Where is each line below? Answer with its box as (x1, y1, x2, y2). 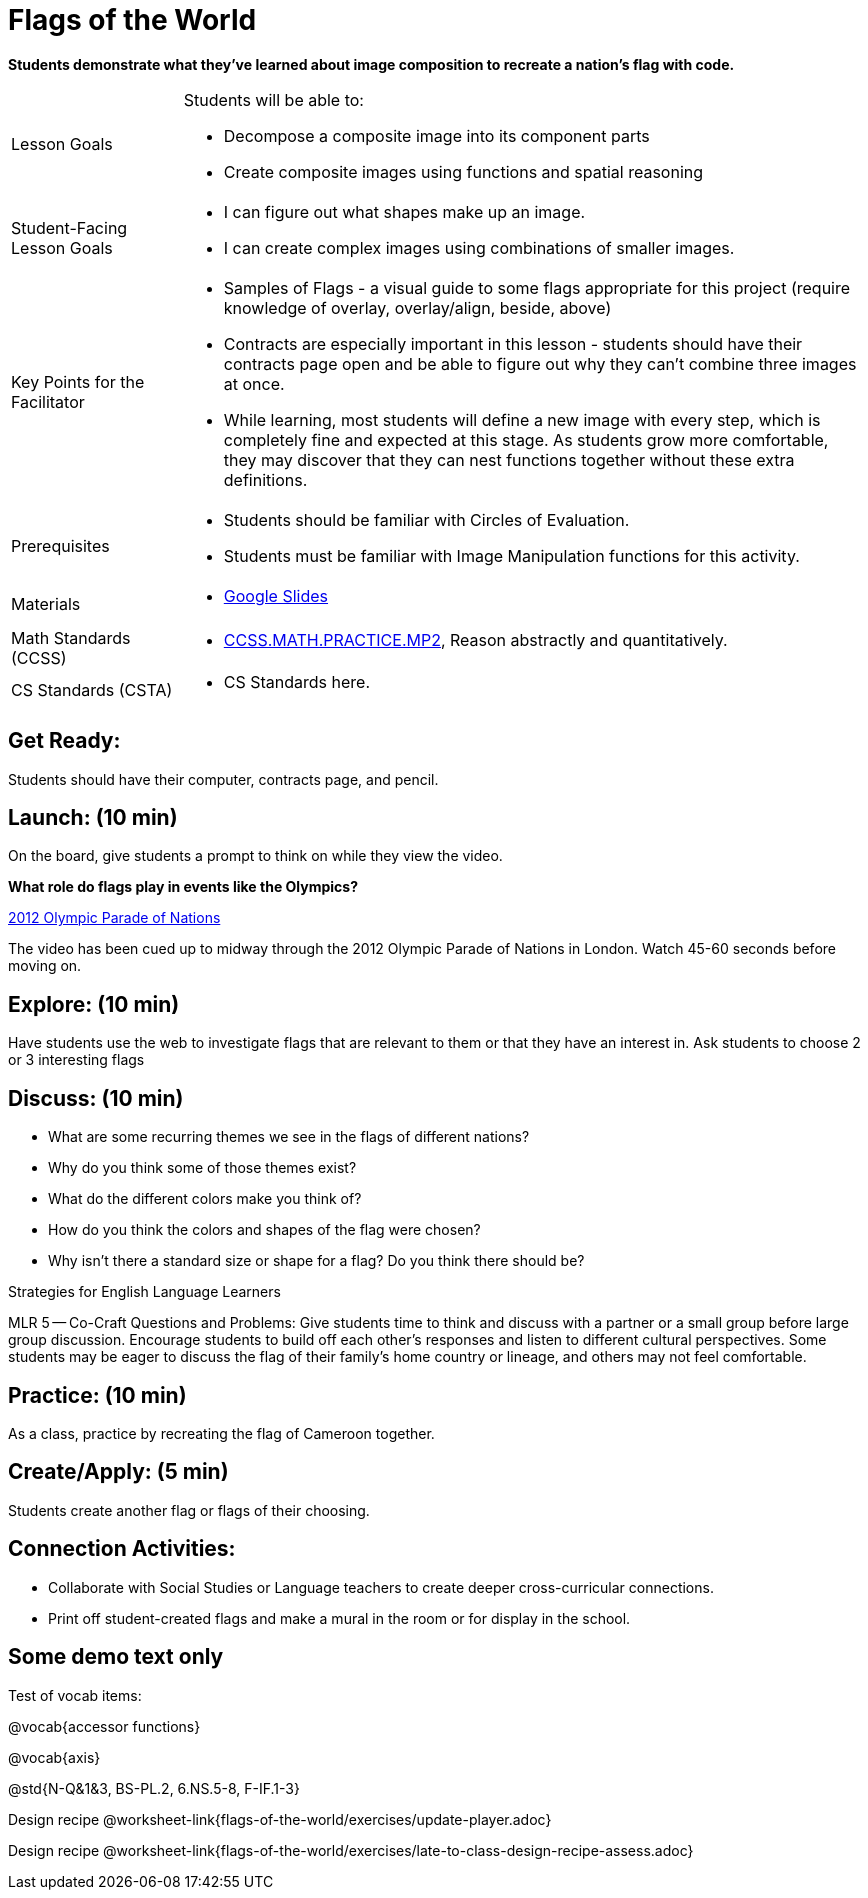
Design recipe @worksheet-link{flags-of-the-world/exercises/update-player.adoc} (8, 1810, 552, 1828)
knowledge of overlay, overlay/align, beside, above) (223, 297, 612, 318)
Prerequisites (11, 535, 110, 556)
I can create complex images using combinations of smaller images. (223, 237, 735, 258)
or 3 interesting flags (8, 1051, 145, 1069)
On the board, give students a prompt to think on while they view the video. (8, 847, 503, 865)
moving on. (8, 957, 82, 975)
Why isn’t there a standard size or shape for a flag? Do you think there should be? (48, 1252, 585, 1270)
